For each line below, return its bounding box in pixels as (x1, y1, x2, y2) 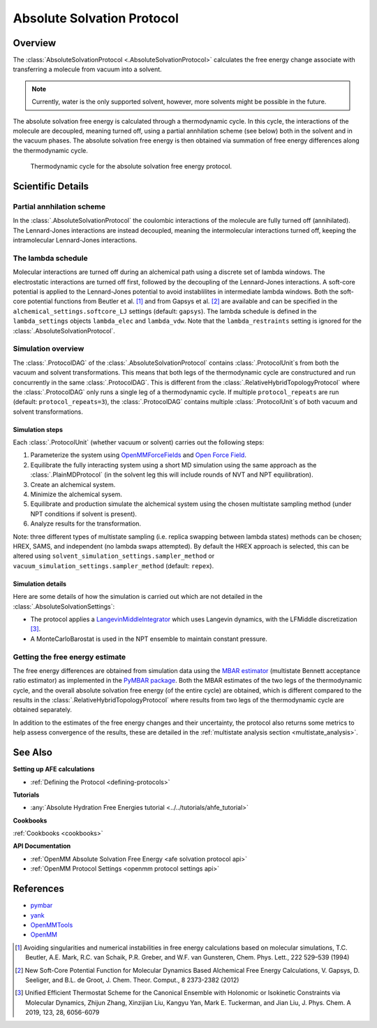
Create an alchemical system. (30, 480, 116, 488)
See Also (13, 746, 52, 758)
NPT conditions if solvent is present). (30, 509, 138, 518)
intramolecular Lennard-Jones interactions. (13, 236, 138, 245)
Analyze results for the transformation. (30, 519, 142, 528)
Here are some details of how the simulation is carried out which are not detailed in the (13, 593, 263, 601)
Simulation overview (13, 344, 84, 354)
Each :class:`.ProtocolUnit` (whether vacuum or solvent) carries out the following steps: (13, 438, 265, 447)
